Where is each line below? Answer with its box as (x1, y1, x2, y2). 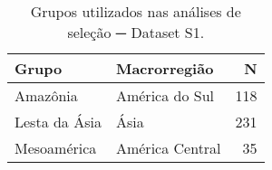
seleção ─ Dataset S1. (67, 22, 205, 42)
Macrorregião (115, 58, 214, 79)
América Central (115, 137, 221, 158)
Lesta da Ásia (15, 111, 102, 132)
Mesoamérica (15, 137, 97, 158)
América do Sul (115, 85, 214, 106)
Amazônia (15, 85, 78, 106)
